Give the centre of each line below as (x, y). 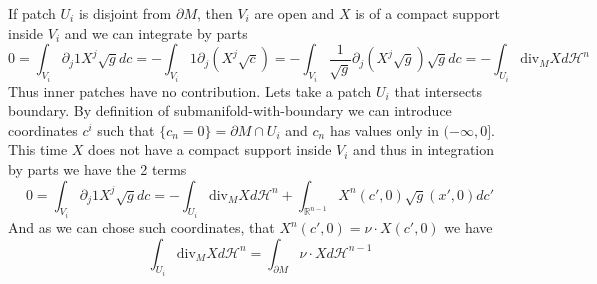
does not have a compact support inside (210, 149)
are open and (294, 13)
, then (214, 13)
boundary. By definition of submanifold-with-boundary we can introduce (230, 110)
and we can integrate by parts (156, 32)
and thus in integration (424, 149)
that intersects (438, 90)
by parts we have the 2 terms (97, 169)
